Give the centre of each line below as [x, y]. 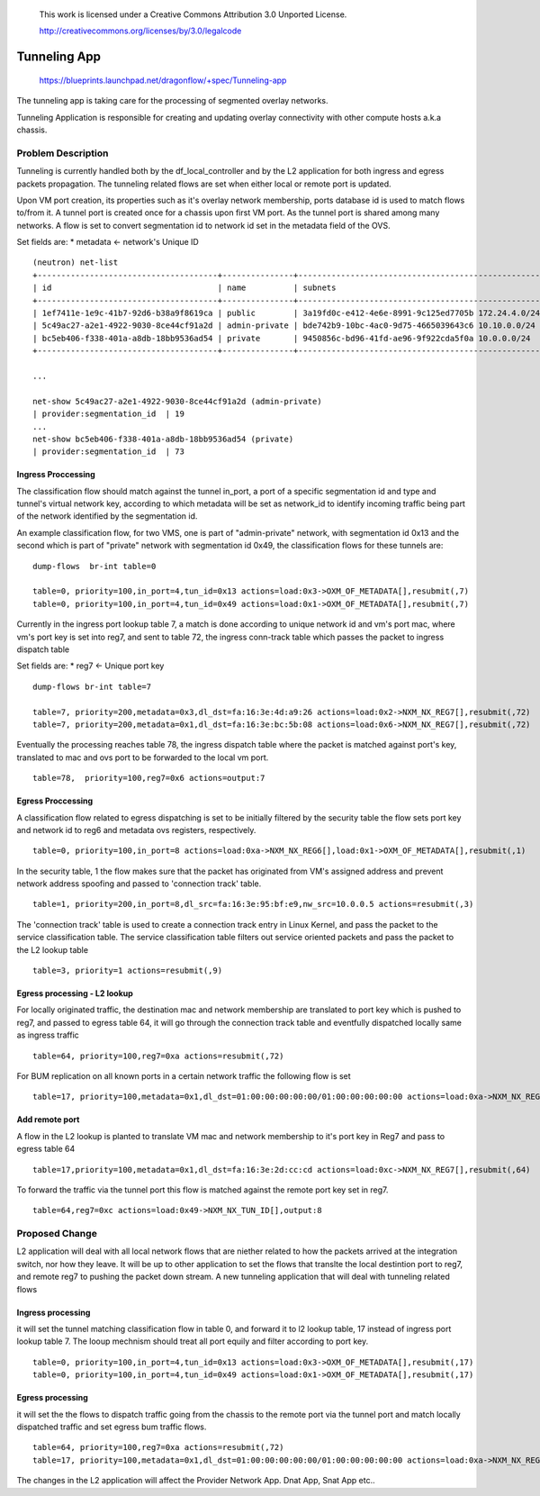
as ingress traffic [48, 1035]
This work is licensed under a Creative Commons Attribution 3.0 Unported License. [193, 14]
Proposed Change [57, 1234]
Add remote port [48, 1120]
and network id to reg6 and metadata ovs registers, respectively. [136, 830]
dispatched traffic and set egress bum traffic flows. [112, 1427]
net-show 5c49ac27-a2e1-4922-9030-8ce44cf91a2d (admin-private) [178, 401]
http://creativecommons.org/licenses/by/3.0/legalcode [140, 31]
